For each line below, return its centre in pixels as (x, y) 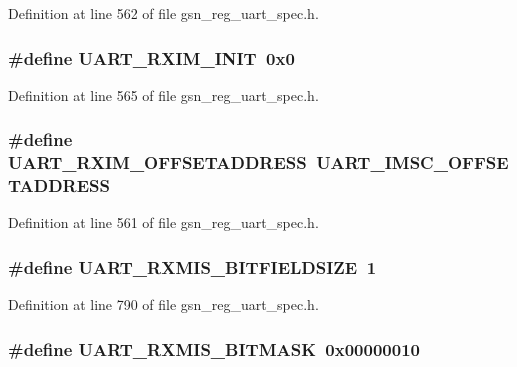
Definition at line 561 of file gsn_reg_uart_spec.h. (163, 222)
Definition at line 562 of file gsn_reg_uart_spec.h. (163, 13)
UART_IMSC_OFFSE (412, 162)
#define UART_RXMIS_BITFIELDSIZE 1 (192, 266)
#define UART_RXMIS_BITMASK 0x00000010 (214, 348)
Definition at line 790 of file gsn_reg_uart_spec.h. (163, 304)
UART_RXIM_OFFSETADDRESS (157, 162)
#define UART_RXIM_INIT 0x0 (151, 57)
